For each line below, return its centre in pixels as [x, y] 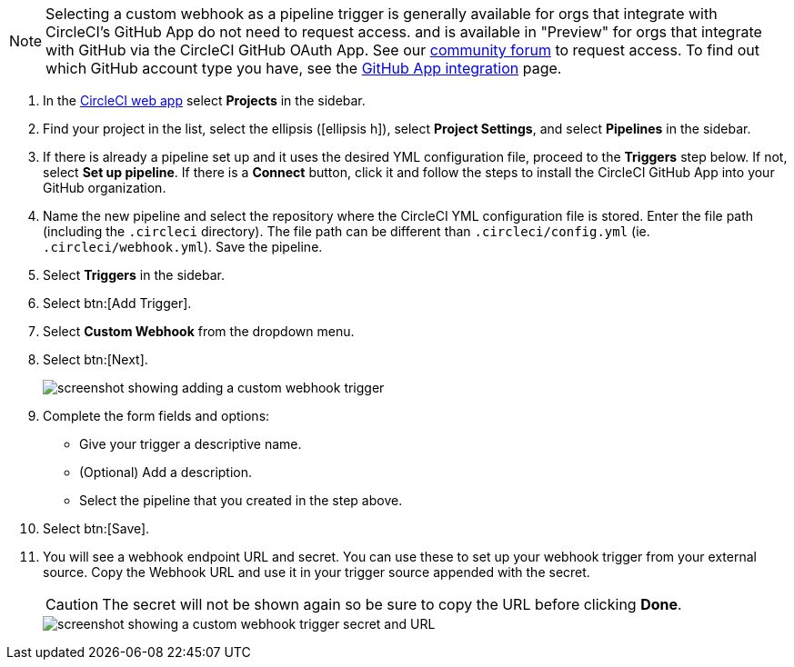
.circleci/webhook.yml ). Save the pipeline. [183, 247]
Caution [72, 604]
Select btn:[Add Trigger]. [117, 303]
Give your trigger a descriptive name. [191, 444]
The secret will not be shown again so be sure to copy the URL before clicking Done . [392, 604]
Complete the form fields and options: [156, 416]
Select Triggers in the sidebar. [134, 275]
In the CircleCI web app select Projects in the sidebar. [204, 100]
